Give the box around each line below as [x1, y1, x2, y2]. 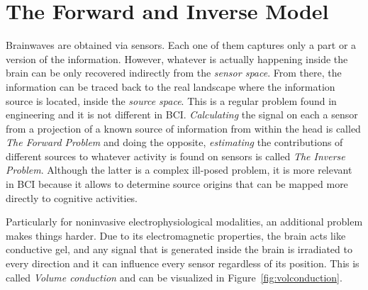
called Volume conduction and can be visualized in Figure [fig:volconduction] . [6, 269, 342, 284]
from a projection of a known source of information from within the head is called [6, 121, 361, 135]
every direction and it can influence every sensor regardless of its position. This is [6, 256, 359, 271]
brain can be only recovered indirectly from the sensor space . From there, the [6, 65, 342, 80]
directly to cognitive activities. [6, 190, 138, 205]
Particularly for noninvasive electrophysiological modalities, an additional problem [6, 214, 363, 229]
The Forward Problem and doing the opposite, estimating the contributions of [6, 135, 343, 150]
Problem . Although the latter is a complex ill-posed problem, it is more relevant [6, 162, 352, 177]
